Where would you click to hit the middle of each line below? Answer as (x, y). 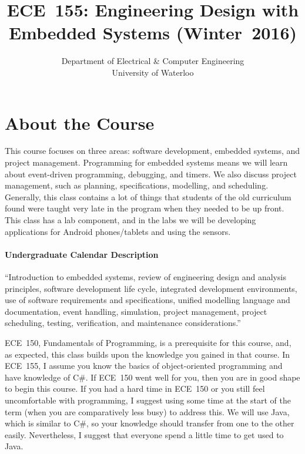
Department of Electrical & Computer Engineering (153, 61)
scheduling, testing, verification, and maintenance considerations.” (123, 323)
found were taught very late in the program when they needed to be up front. (145, 208)
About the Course (80, 122)
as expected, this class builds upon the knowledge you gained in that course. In (148, 354)
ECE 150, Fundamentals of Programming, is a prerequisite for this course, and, (148, 342)
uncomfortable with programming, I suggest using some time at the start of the (148, 400)
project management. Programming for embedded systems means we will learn (146, 162)
